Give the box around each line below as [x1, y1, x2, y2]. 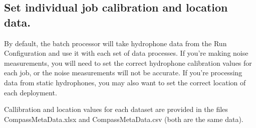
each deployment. [4, 87, 57, 97]
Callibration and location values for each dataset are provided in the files [4, 104, 228, 114]
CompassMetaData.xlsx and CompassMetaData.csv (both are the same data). [4, 113, 243, 124]
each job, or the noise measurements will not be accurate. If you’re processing [4, 67, 242, 78]
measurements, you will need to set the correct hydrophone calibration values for [4, 57, 252, 68]
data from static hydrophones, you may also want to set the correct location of [4, 77, 246, 87]
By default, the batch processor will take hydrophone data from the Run [4, 38, 227, 48]
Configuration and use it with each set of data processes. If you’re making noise [4, 48, 248, 58]
